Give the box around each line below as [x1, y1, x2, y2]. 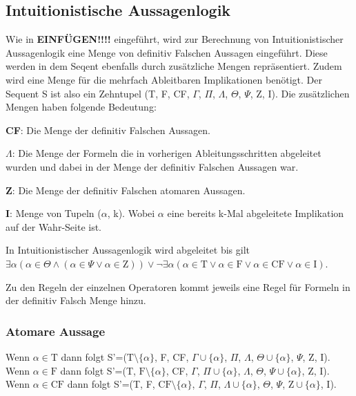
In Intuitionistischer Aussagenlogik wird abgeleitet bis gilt [6, 243, 250, 257]
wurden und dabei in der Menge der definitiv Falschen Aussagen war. [6, 159, 299, 173]
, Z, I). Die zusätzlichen [250, 86, 350, 100]
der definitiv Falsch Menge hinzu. [6, 293, 146, 308]
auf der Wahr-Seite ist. [6, 219, 102, 234]
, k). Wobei [107, 206, 155, 220]
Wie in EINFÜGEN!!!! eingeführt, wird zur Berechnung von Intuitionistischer [6, 32, 344, 46]
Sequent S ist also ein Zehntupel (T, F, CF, [6, 86, 190, 100]
